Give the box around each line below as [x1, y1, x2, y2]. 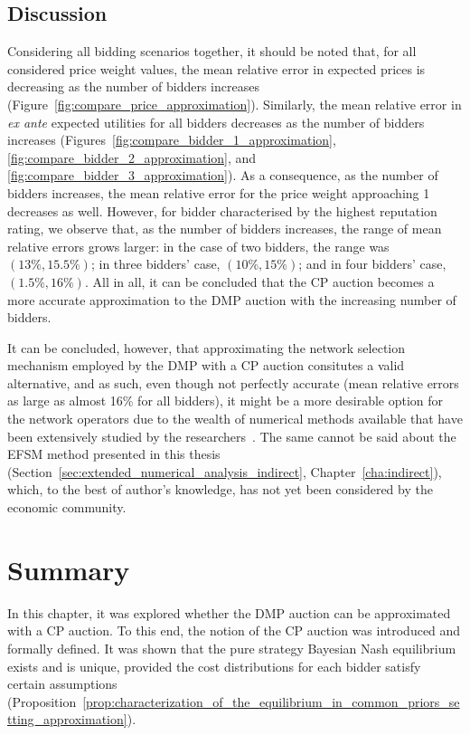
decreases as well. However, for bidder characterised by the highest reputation [7, 201, 437, 220]
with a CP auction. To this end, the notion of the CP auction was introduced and [7, 621, 461, 640]
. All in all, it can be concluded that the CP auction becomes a [84, 272, 435, 291]
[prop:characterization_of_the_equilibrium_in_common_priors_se [82, 692, 460, 711]
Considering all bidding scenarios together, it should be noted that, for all [7, 42, 417, 61]
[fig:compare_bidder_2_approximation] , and [7, 148, 257, 167]
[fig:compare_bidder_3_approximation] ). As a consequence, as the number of [7, 166, 438, 185]
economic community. [7, 498, 127, 517]
